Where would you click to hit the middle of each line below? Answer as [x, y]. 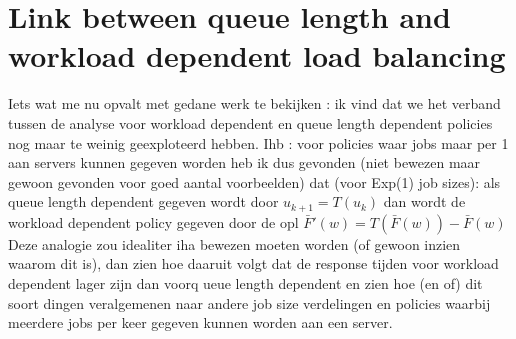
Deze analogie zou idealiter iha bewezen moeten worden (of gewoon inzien [234, 243]
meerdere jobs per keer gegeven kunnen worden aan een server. [200, 322]
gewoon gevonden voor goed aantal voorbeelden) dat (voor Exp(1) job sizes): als [254, 181]
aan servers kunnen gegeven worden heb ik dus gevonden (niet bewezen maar [244, 162]
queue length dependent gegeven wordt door [143, 201]
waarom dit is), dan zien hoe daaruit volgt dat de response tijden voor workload [253, 263]
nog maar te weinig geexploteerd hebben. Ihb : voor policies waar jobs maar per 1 [258, 142]
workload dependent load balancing [257, 55]
